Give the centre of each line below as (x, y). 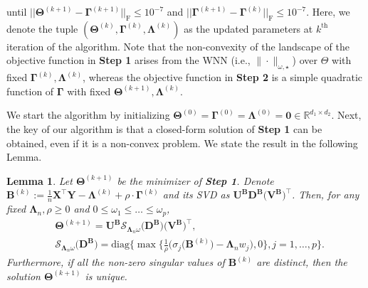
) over (305, 60)
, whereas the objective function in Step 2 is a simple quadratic (223, 77)
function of (30, 91)
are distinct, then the (302, 262)
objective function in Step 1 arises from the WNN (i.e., (128, 60)
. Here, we (328, 11)
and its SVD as (196, 194)
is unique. (106, 276)
